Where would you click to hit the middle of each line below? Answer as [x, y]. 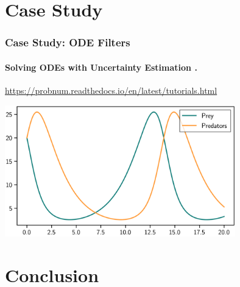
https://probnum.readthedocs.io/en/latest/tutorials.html [111, 90]
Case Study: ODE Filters [68, 42]
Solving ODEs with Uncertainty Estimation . [101, 67]
